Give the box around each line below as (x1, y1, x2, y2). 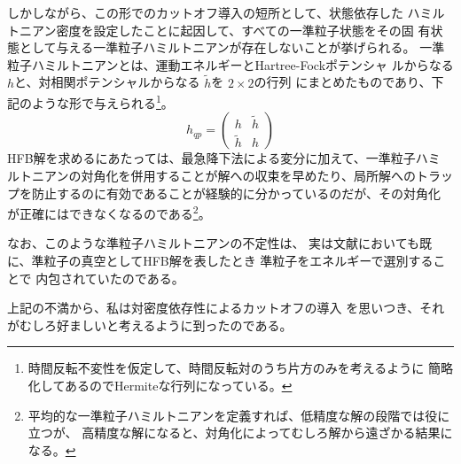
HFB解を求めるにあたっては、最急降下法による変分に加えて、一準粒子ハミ (7, 149, 441, 167)
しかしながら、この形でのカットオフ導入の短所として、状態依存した (7, 4, 403, 21)
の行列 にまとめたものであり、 (254, 73, 432, 91)
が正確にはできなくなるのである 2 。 (7, 202, 211, 222)
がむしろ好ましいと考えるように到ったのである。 (7, 315, 293, 334)
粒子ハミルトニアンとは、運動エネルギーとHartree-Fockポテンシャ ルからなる (7, 55, 454, 73)
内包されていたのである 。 (35, 268, 184, 287)
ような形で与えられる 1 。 (31, 91, 174, 112)
